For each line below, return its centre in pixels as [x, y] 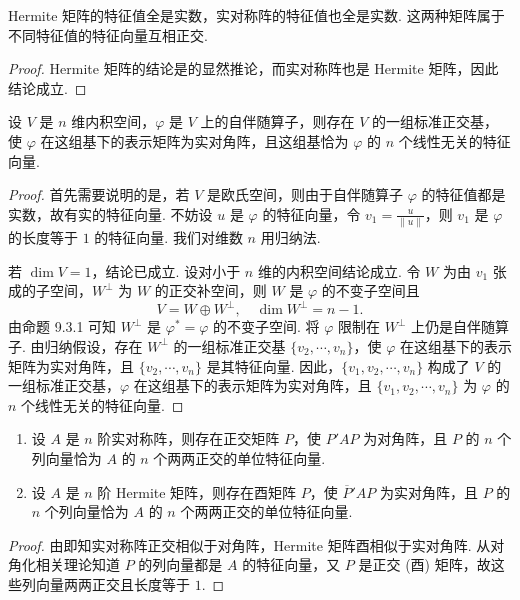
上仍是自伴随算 [460, 326]
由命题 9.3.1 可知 [62, 326]
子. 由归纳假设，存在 [75, 345]
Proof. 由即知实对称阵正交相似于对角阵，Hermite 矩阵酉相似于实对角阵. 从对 [256, 544]
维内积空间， [113, 121]
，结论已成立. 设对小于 [166, 270]
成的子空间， [50, 290]
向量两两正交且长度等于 [112, 583]
